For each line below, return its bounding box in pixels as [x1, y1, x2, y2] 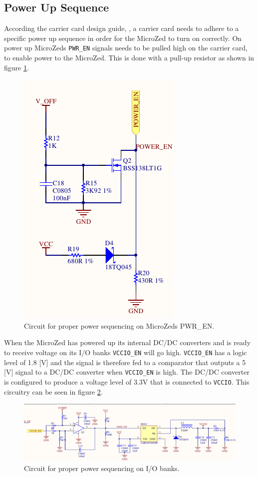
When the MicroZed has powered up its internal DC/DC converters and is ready [4, 337, 251, 348]
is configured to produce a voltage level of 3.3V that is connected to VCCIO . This [4, 376, 250, 387]
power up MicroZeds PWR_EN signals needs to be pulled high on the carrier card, [4, 42, 248, 53]
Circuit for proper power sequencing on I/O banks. [24, 463, 180, 473]
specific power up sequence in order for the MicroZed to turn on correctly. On [4, 32, 242, 43]
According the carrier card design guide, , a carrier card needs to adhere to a [4, 23, 239, 33]
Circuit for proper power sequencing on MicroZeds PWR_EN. [24, 320, 215, 331]
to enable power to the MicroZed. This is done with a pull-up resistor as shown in [4, 52, 255, 63]
